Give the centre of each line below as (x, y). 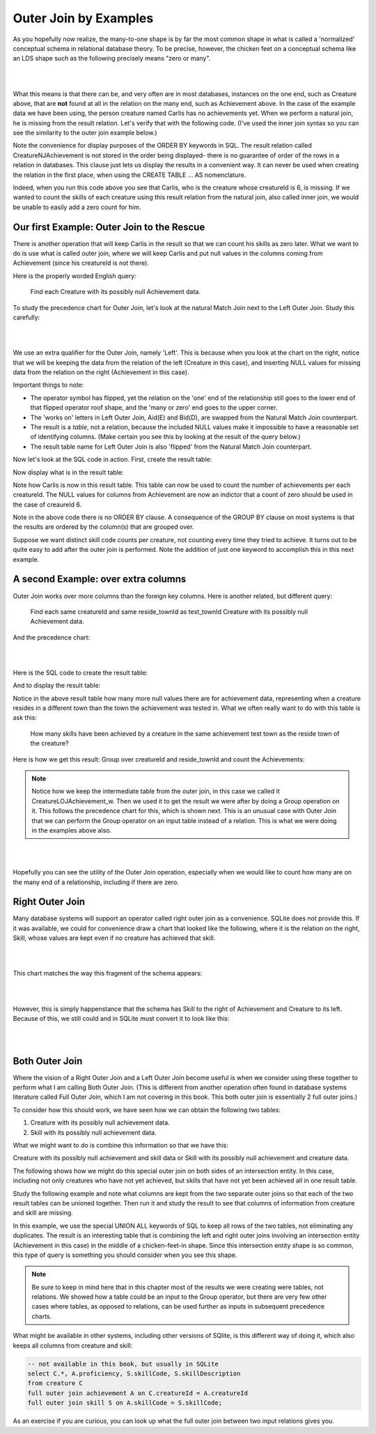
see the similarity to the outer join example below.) (85, 133)
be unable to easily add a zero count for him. (77, 207)
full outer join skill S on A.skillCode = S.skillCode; (125, 1403)
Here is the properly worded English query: (75, 276)
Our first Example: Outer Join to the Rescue (109, 227)
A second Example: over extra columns (100, 579)
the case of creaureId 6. (47, 504)
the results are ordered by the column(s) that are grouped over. (103, 527)
